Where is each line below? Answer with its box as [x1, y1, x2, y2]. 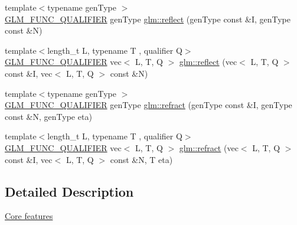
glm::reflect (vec [179, 56, 237, 68]
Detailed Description [5, 182, 134, 200]
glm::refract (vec [179, 141, 239, 154]
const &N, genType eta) [5, 110, 92, 122]
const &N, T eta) [110, 153, 173, 165]
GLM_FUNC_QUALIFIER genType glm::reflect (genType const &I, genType [5, 12, 291, 25]
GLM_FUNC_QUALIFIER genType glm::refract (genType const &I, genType [5, 99, 292, 111]
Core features [5, 210, 53, 222]
